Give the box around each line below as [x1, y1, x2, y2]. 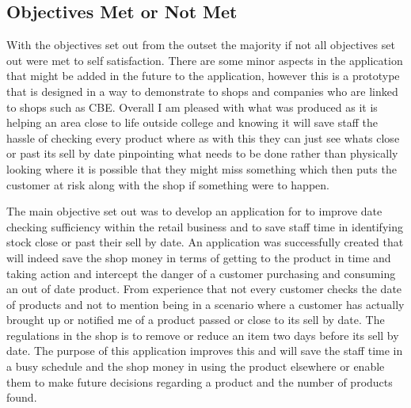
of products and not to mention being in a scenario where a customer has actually [6, 296, 405, 312]
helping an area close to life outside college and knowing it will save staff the [6, 114, 378, 131]
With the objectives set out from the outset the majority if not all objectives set [6, 36, 395, 53]
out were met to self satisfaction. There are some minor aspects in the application [6, 51, 403, 68]
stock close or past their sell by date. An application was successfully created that [6, 234, 404, 250]
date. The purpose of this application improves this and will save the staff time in [6, 342, 403, 359]
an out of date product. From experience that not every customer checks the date [6, 280, 402, 297]
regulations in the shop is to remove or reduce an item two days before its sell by [6, 326, 399, 343]
